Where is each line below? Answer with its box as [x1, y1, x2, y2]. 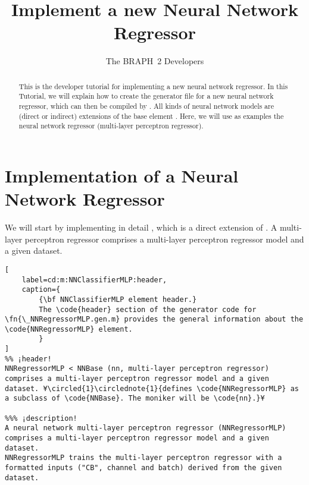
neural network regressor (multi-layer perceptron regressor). [18, 121, 204, 131]
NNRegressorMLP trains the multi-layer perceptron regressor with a [5, 453, 282, 462]
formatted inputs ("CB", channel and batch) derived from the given [5, 464, 282, 473]
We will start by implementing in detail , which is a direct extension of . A [5, 221, 277, 234]
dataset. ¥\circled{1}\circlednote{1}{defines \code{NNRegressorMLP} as [5, 384, 299, 393]
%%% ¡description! [5, 414, 77, 423]
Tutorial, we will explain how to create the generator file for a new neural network [18, 91, 274, 101]
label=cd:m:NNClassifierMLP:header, [21, 275, 167, 284]
